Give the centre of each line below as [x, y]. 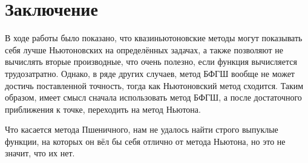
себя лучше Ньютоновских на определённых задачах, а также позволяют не [144, 49]
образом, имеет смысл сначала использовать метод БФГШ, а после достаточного [153, 97]
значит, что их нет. [40, 153]
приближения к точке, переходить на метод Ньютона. [103, 109]
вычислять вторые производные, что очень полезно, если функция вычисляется [151, 62]
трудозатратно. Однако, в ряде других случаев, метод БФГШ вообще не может [150, 73]
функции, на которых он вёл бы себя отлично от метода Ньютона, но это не [145, 141]
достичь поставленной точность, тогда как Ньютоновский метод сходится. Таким [154, 85]
